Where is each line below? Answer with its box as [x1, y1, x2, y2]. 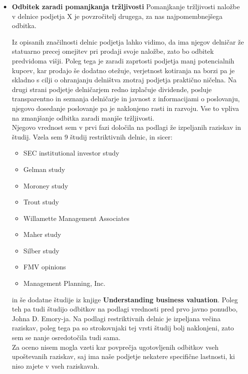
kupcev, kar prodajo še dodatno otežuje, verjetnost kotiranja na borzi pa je [12, 65, 235, 75]
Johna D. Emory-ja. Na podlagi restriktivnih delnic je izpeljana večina [12, 313, 221, 323]
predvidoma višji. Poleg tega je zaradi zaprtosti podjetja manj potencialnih [12, 55, 234, 65]
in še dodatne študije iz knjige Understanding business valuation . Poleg [12, 294, 238, 304]
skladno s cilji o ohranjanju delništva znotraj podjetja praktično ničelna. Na [12, 75, 237, 85]
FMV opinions [23, 262, 66, 272]
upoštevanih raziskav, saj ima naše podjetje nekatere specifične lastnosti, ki [12, 351, 235, 361]
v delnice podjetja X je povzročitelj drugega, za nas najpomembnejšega [12, 11, 223, 21]
